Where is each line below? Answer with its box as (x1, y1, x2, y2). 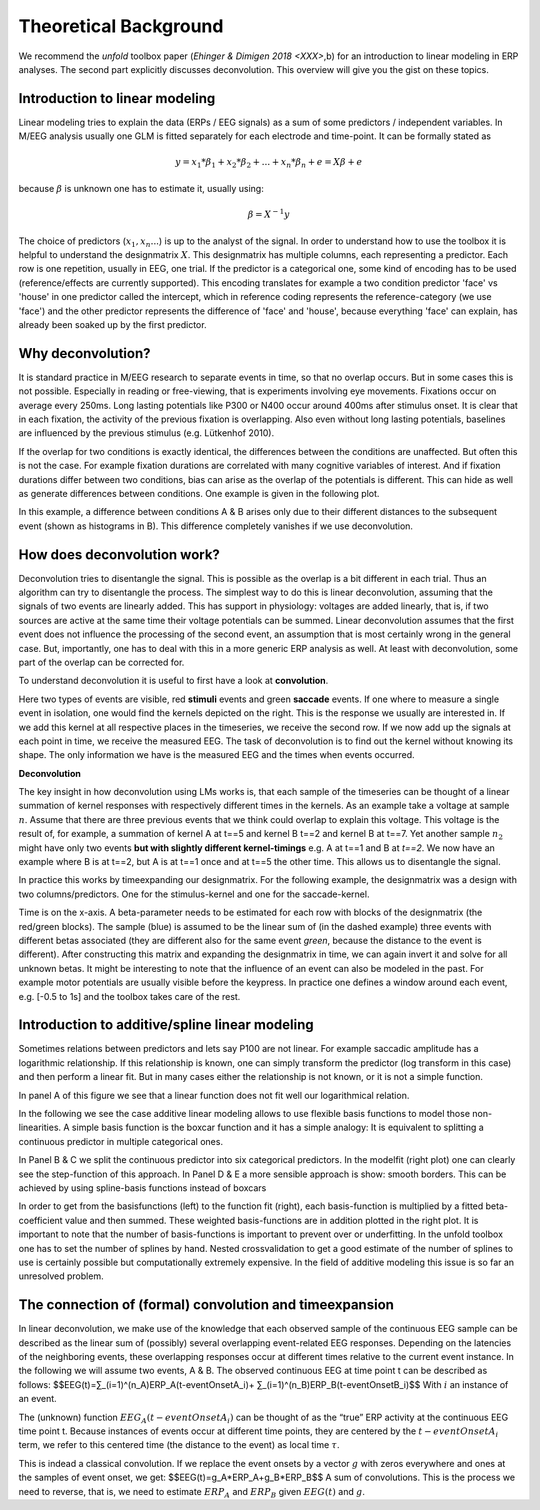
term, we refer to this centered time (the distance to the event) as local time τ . (18, 1439, 340, 1451)
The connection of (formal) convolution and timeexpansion (18, 1296, 395, 1314)
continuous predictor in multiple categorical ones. (18, 1135, 224, 1147)
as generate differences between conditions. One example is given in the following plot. (18, 487, 380, 499)
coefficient (18, 1214, 64, 1226)
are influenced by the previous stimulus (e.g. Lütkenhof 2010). (18, 427, 275, 439)
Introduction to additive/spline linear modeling (18, 1016, 314, 1034)
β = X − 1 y (247, 207, 290, 220)
